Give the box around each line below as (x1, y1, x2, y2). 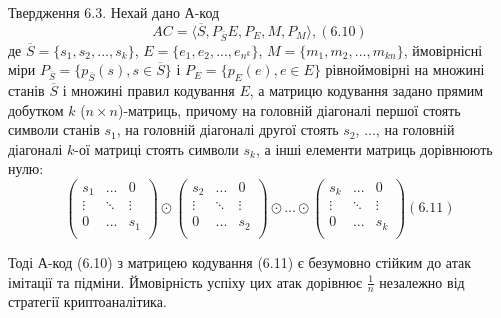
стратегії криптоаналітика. (8, 291, 167, 312)
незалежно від (379, 271, 465, 292)
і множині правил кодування (62, 79, 235, 100)
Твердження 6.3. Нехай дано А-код (8, 2, 220, 22)
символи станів (8, 119, 100, 140)
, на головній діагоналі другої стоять (116, 119, 339, 140)
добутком (8, 99, 64, 120)
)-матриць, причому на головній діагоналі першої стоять (117, 99, 461, 120)
